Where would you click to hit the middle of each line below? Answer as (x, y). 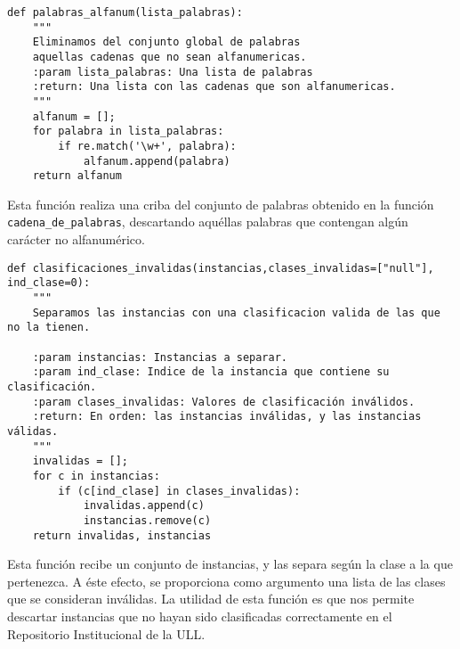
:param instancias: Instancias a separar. (160, 357)
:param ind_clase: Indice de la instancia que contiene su (211, 372)
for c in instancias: (96, 476)
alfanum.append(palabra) (157, 161)
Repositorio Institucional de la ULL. (106, 633)
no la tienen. (49, 328)
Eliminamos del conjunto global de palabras (166, 42)
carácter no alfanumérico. (76, 239)
